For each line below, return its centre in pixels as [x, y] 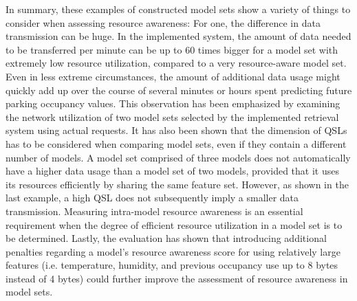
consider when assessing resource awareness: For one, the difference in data [163, 22]
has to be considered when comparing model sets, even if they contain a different [176, 143]
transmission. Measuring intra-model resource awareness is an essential [154, 211]
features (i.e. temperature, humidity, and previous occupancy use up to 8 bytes [172, 265]
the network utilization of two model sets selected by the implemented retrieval [172, 116]
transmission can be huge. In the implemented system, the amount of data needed [178, 36]
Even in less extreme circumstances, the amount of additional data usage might [173, 76]
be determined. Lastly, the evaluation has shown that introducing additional [166, 238]
